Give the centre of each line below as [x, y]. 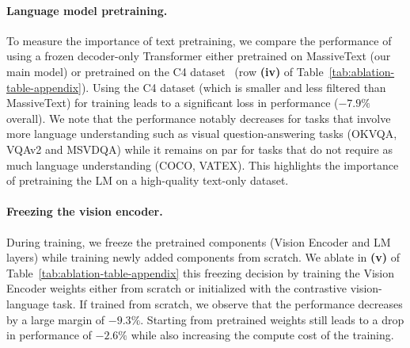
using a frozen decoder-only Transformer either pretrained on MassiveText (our [199, 56]
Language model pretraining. [87, 10]
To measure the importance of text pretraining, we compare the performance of [199, 40]
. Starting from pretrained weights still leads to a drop [272, 319]
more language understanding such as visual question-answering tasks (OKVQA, [202, 134]
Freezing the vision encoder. [85, 211]
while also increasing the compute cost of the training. [262, 335]
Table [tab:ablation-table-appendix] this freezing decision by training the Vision [201, 272]
